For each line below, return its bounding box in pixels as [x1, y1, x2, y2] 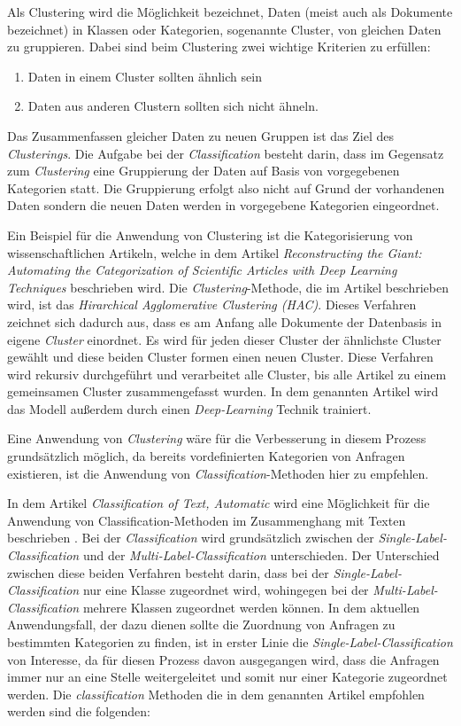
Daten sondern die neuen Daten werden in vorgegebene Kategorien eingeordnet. [7, 196, 440, 215]
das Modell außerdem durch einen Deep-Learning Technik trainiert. [7, 399, 372, 418]
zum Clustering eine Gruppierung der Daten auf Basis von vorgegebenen [7, 161, 400, 180]
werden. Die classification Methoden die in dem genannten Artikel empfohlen [7, 684, 425, 703]
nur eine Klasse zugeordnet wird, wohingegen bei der [82, 581, 369, 599]
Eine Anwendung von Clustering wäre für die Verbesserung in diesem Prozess [7, 429, 426, 448]
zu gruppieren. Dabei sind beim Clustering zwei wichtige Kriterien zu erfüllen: [7, 37, 431, 56]
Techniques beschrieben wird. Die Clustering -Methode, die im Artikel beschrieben [7, 277, 449, 296]
